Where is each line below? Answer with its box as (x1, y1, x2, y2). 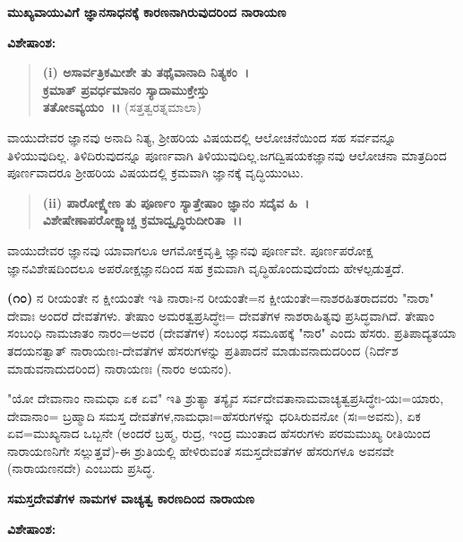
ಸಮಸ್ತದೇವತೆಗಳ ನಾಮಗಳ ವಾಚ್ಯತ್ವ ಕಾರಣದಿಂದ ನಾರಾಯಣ (7, 489, 255, 508)
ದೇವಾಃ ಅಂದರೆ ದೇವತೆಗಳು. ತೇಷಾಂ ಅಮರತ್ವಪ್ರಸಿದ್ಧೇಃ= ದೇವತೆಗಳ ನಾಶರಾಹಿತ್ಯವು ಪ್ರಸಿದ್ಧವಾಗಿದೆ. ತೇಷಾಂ (7, 305, 434, 324)
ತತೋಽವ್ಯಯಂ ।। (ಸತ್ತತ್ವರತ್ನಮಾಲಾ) (42, 98, 201, 116)
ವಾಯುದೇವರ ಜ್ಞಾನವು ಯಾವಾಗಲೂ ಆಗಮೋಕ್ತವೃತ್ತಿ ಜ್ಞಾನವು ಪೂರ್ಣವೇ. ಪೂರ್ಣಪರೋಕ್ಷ (7, 240, 373, 259)
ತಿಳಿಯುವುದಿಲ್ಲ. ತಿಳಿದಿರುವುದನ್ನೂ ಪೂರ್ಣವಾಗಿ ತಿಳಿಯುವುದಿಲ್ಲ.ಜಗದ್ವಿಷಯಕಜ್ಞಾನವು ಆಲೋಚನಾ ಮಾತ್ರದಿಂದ (7, 145, 447, 164)
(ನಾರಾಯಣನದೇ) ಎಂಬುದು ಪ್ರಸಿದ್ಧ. (7, 459, 156, 477)
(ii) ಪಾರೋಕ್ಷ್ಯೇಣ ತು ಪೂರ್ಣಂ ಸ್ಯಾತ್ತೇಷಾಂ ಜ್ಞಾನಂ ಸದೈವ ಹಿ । (42, 193, 310, 211)
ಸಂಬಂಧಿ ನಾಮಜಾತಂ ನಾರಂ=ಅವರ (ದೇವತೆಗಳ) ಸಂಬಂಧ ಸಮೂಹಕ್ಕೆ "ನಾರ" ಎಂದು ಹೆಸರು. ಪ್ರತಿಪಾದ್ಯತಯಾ (7, 323, 457, 342)
